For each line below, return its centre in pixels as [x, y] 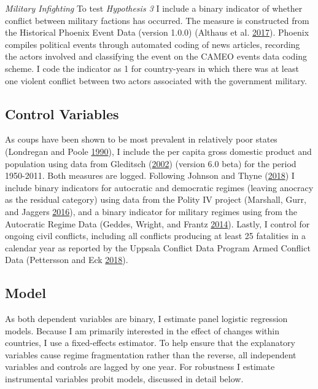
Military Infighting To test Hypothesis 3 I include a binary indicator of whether [154, 8]
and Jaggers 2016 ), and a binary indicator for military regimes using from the [151, 211]
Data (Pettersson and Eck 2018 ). [67, 260]
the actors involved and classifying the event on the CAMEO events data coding [156, 56]
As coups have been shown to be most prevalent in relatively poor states [141, 139]
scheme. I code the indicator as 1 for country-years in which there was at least [152, 68]
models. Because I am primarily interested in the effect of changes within [142, 330]
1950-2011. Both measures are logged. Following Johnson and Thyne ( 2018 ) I [150, 175]
